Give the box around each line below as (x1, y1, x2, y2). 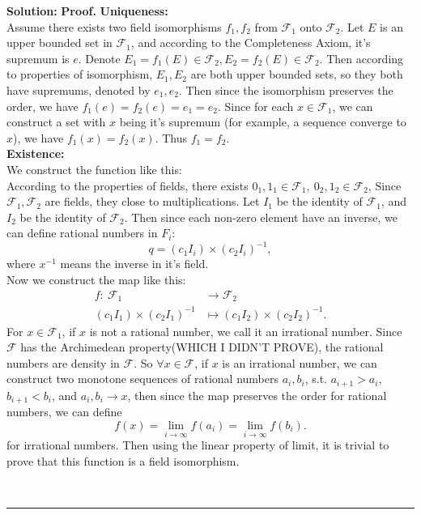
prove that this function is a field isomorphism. (6, 452, 240, 469)
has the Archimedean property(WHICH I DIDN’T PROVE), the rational (20, 338, 384, 355)
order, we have (6, 97, 79, 114)
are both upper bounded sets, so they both (190, 66, 403, 83)
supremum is (6, 49, 70, 66)
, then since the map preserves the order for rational (127, 386, 387, 403)
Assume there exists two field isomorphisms (6, 18, 222, 35)
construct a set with (6, 113, 106, 130)
